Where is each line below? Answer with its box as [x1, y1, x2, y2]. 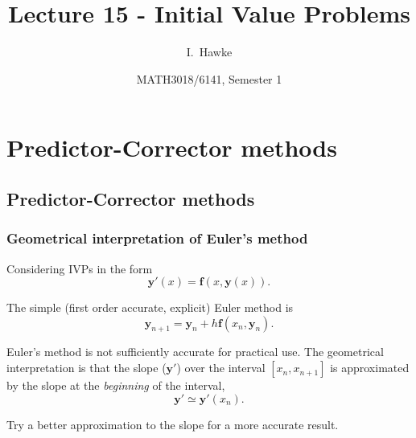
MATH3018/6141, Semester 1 [136, 70, 282, 87]
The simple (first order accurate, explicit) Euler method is [6, 299, 294, 316]
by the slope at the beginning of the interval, [6, 377, 225, 394]
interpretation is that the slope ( [6, 359, 167, 376]
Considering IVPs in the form [6, 260, 153, 276]
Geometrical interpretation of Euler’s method [6, 228, 308, 248]
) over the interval [176, 359, 266, 376]
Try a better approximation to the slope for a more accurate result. [6, 415, 339, 432]
